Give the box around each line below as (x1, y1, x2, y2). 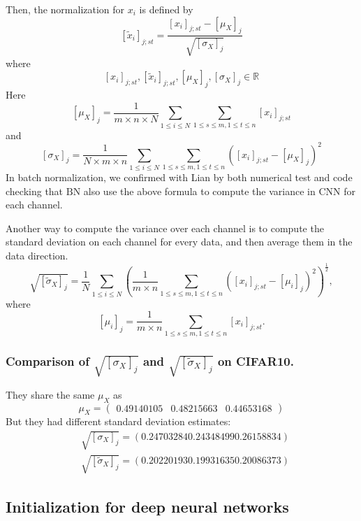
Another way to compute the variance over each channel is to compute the (6, 220, 324, 235)
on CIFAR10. (217, 352, 294, 369)
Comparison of (6, 352, 89, 369)
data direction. (6, 248, 68, 262)
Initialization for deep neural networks (6, 495, 289, 517)
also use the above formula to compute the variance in (83, 183, 316, 198)
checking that (6, 183, 64, 198)
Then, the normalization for (6, 2, 125, 16)
